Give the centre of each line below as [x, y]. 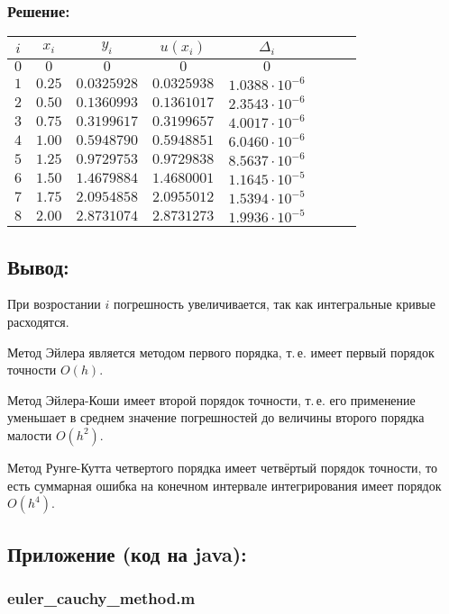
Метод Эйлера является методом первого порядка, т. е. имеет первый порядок [221, 352]
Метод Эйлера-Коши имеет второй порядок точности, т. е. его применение [211, 399]
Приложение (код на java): [127, 553]
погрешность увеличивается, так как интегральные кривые [275, 304]
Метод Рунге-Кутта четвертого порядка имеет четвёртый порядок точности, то [223, 467]
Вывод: [38, 266]
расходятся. [38, 322]
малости [30, 434]
